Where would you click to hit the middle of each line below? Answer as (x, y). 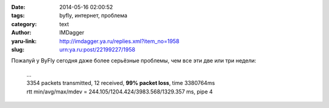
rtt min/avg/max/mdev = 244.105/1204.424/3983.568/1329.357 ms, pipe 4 (120, 92)
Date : (18, 7)
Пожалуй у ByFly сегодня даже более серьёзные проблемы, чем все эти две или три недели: (134, 61)
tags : (18, 16)
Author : (21, 33)
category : (24, 24)
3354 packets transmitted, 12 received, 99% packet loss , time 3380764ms (121, 83)
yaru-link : (24, 41)
